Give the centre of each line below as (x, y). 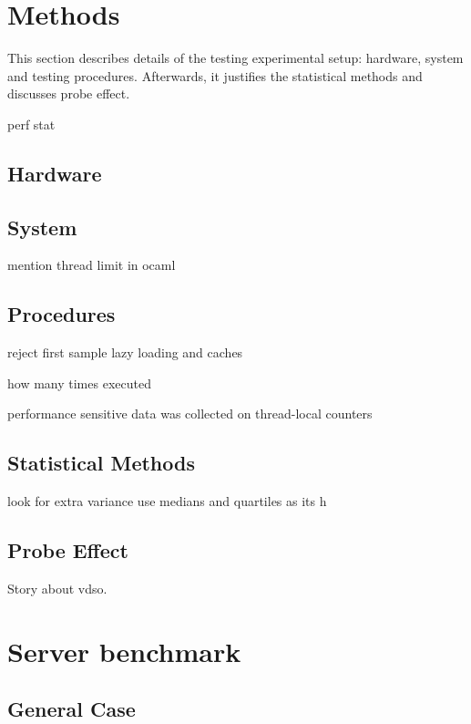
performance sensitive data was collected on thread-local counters (190, 414)
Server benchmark (124, 651)
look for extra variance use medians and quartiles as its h (167, 501)
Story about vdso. (57, 589)
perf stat (31, 124)
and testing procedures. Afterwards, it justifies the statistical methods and (215, 75)
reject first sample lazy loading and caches (125, 352)
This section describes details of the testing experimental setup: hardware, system (235, 58)
